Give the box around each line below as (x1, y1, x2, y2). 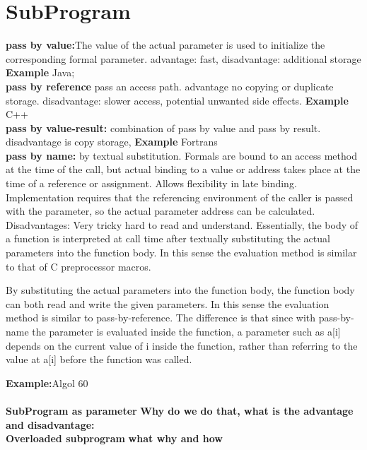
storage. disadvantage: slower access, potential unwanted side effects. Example (6, 93, 349, 107)
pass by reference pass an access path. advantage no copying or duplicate (6, 78, 334, 93)
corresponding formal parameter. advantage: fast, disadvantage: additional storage (6, 51, 361, 66)
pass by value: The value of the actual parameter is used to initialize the (6, 37, 325, 52)
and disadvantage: (6, 417, 95, 432)
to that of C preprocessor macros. (6, 259, 151, 273)
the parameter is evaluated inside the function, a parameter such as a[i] (32, 324, 341, 338)
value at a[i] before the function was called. (6, 352, 192, 367)
